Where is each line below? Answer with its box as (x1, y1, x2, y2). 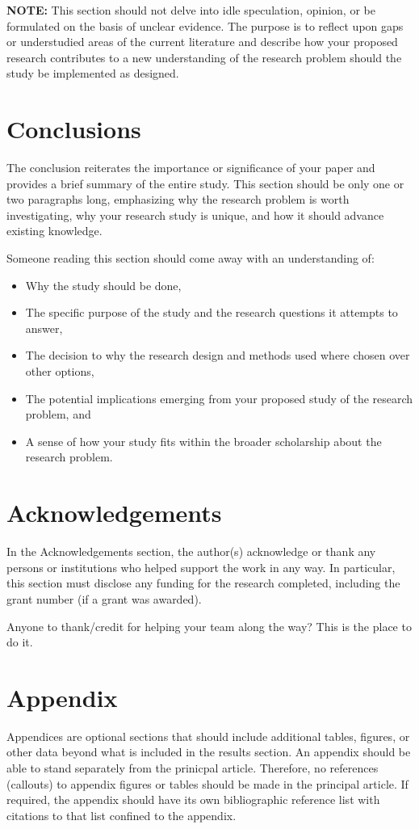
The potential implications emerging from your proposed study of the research (25, 389, 413, 406)
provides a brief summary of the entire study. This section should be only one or (6, 175, 404, 191)
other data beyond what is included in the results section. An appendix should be (6, 743, 411, 760)
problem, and (25, 406, 91, 423)
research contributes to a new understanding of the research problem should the (6, 48, 402, 65)
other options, (25, 363, 94, 380)
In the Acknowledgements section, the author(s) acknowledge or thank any (6, 543, 376, 560)
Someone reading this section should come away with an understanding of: (6, 250, 375, 267)
